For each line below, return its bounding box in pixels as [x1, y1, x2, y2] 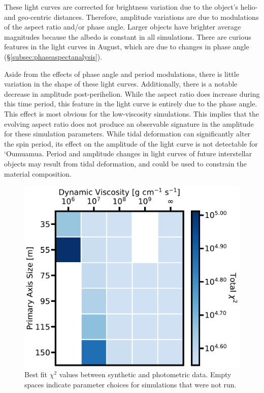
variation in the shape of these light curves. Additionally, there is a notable [4, 78, 238, 89]
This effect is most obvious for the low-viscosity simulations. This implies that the [4, 108, 259, 119]
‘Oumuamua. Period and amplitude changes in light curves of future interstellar [4, 148, 252, 159]
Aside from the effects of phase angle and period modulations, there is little [4, 68, 239, 79]
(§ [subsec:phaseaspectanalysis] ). [4, 51, 103, 62]
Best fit [24, 369, 47, 380]
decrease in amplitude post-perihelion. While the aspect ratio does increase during [4, 88, 260, 99]
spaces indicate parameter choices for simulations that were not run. [24, 379, 237, 389]
